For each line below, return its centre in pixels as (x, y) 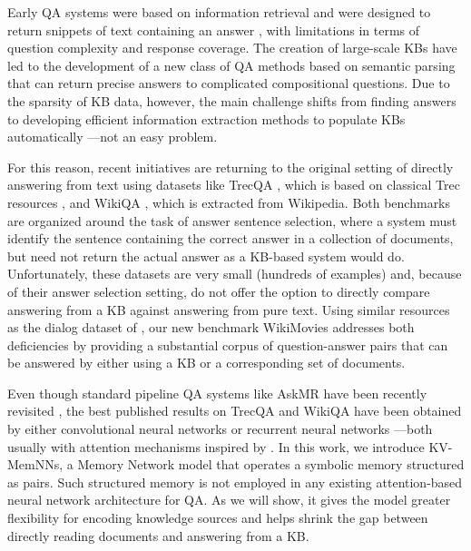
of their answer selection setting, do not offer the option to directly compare (219, 291)
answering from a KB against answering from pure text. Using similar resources (229, 309)
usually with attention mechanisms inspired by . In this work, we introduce (216, 446)
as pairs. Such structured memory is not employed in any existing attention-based (235, 482)
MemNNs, (35, 464)
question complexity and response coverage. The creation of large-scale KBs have (232, 48)
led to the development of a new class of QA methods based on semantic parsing (231, 65)
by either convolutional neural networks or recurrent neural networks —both (220, 429)
